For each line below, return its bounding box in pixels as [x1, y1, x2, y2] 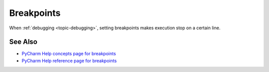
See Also [9, 38, 37, 46]
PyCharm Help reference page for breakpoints [21, 58, 117, 64]
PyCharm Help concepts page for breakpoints [21, 51, 117, 57]
